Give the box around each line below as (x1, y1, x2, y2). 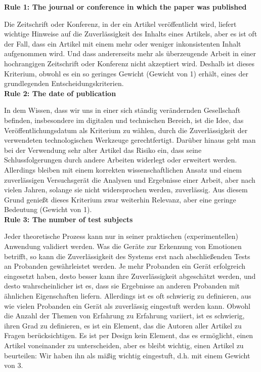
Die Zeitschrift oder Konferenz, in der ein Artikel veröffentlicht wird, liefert (4, 18, 237, 29)
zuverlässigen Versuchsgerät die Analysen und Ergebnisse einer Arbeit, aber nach (4, 174, 255, 185)
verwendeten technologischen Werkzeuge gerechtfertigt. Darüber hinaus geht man (4, 135, 256, 145)
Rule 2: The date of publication (4, 88, 116, 98)
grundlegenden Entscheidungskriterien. (4, 78, 124, 89)
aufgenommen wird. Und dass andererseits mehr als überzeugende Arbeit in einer (4, 48, 256, 59)
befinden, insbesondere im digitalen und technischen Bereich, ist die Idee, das (4, 114, 244, 125)
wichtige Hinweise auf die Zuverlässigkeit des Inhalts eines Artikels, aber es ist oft (4, 28, 257, 39)
